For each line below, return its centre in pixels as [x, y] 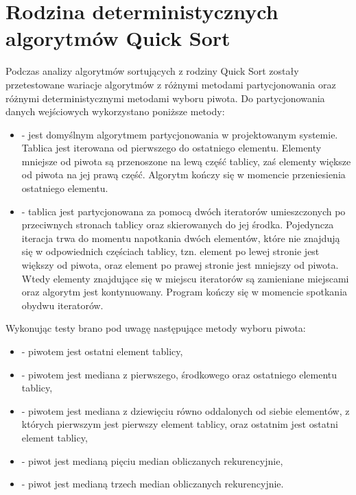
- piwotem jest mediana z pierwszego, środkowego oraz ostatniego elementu [179, 374]
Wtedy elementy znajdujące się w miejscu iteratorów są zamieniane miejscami [185, 278]
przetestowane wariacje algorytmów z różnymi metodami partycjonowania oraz [171, 84]
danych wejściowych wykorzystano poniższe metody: [115, 111]
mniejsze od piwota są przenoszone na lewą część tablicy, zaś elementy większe [186, 161]
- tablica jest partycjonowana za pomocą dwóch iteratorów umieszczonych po [183, 211]
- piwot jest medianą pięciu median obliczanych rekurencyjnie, [152, 460]
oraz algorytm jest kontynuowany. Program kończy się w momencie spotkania [185, 292]
